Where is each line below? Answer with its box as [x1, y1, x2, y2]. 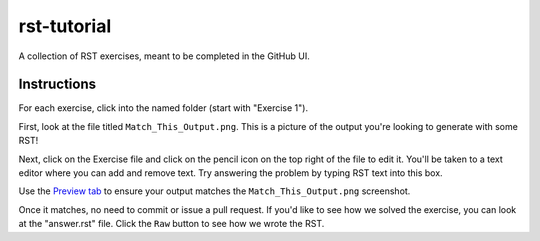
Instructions [18, 76, 97, 93]
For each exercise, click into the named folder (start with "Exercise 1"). [18, 102, 309, 114]
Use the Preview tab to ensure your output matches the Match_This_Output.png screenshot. [18, 185, 411, 197]
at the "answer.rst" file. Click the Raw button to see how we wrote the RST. [18, 218, 325, 230]
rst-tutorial [18, 15, 112, 37]
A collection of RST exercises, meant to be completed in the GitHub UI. [18, 50, 310, 62]
